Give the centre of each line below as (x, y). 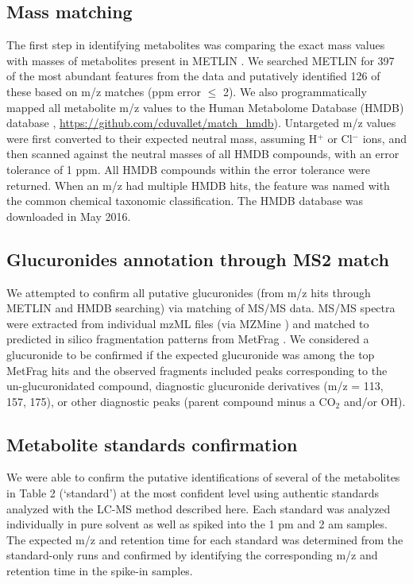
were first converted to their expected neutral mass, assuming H (162, 138)
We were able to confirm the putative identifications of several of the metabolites (203, 477)
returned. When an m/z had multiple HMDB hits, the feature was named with (198, 185)
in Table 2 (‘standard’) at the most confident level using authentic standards (193, 493)
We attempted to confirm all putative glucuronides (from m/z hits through (189, 292)
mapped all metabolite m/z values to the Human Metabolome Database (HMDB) (205, 107)
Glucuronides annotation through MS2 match (198, 259)
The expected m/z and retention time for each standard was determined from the (205, 539)
